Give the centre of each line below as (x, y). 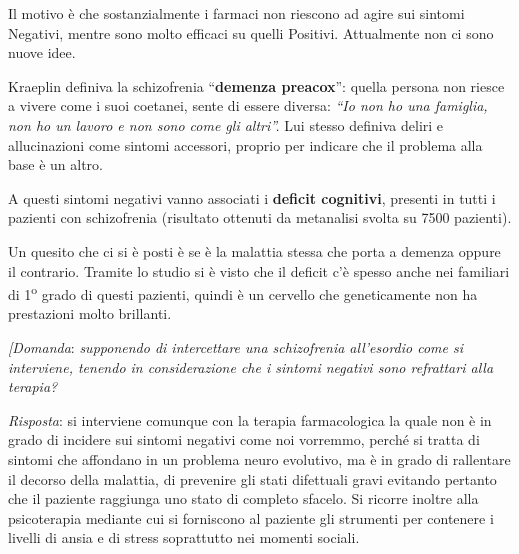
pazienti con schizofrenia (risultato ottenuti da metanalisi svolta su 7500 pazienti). (260, 217)
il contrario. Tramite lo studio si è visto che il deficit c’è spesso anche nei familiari (259, 270)
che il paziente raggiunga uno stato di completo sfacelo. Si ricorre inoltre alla (243, 498)
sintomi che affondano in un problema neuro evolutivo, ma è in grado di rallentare (259, 458)
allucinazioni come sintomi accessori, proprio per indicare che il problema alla (245, 144)
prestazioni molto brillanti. (90, 313)
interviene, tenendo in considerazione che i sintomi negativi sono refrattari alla (251, 366)
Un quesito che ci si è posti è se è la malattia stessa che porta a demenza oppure (254, 250)
